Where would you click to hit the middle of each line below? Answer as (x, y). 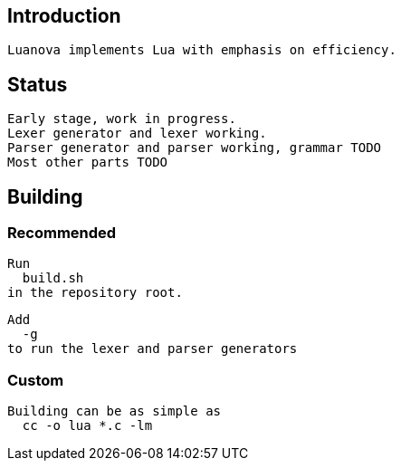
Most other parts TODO (88, 162)
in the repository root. (95, 293)
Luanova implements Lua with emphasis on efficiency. (202, 50)
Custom (36, 380)
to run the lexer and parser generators (153, 349)
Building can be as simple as (115, 411)
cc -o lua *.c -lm (87, 426)
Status (38, 84)
